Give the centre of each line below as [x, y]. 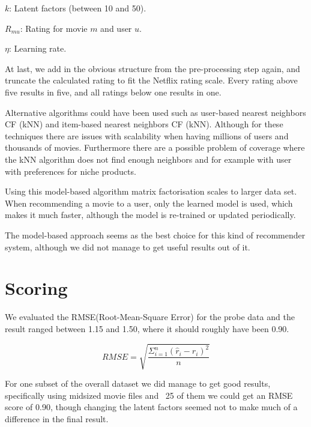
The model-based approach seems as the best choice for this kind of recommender [155, 235]
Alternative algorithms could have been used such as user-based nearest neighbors [155, 112]
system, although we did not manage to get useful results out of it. [128, 247]
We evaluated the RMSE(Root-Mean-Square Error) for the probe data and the [150, 317]
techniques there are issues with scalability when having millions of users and [147, 135]
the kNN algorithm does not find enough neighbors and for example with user [148, 159]
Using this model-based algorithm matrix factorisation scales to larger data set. [151, 191]
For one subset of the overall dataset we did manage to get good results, [138, 383]
